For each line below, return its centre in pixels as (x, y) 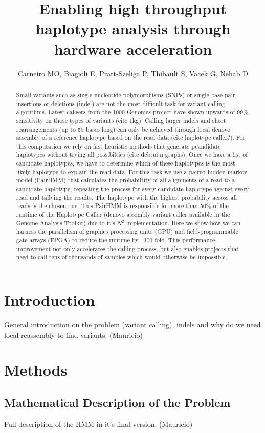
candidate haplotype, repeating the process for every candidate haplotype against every (132, 189)
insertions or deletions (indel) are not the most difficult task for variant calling (120, 103)
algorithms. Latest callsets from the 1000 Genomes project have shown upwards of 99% (132, 112)
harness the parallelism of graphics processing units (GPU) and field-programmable (127, 231)
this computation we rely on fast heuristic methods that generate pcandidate (118, 146)
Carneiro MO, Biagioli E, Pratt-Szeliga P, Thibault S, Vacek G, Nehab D (133, 73)
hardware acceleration (133, 48)
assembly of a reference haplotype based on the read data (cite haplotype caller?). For (131, 138)
